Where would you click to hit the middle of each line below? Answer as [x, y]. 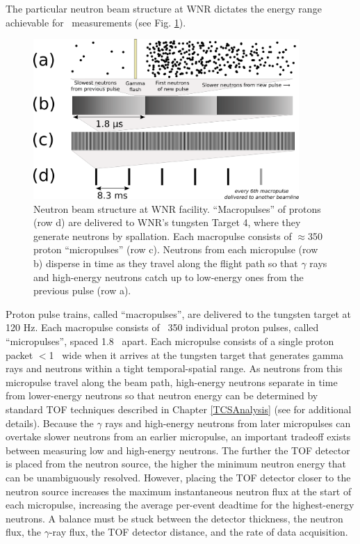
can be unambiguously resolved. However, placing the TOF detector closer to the [178, 477]
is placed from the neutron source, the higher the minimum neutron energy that [176, 464]
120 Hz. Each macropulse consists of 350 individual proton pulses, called [162, 327]
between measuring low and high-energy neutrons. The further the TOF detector [178, 450]
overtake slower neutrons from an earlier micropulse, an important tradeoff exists [178, 437]
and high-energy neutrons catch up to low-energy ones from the [169, 277]
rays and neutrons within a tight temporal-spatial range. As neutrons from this [174, 368]
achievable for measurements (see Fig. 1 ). [96, 22]
